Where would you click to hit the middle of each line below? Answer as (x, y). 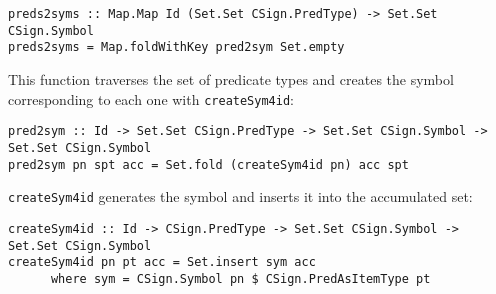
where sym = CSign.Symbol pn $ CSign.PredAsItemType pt (240, 278)
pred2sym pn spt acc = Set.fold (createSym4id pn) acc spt (208, 164)
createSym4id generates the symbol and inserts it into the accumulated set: (240, 196)
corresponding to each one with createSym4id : (151, 98)
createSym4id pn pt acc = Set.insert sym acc (162, 262)
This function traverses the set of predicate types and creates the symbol (231, 78)
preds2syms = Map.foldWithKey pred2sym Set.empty (176, 47)
